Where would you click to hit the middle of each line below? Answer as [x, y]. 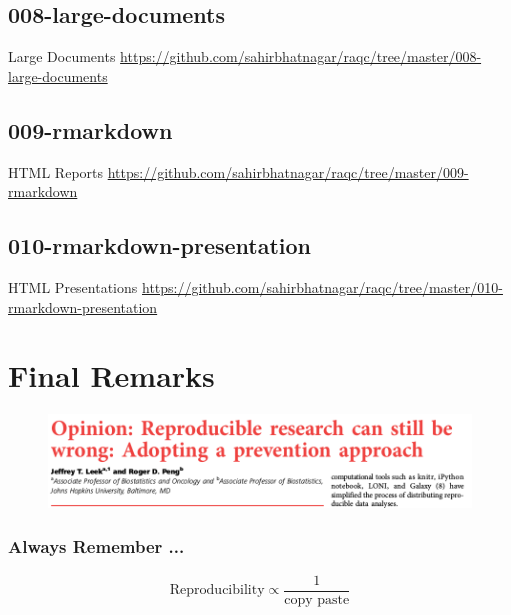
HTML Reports [56, 171]
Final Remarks [111, 375]
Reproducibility [217, 590]
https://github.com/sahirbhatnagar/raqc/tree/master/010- [322, 286]
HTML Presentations [73, 286]
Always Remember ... [96, 546]
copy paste [317, 599]
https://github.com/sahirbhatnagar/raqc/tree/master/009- [288, 171]
